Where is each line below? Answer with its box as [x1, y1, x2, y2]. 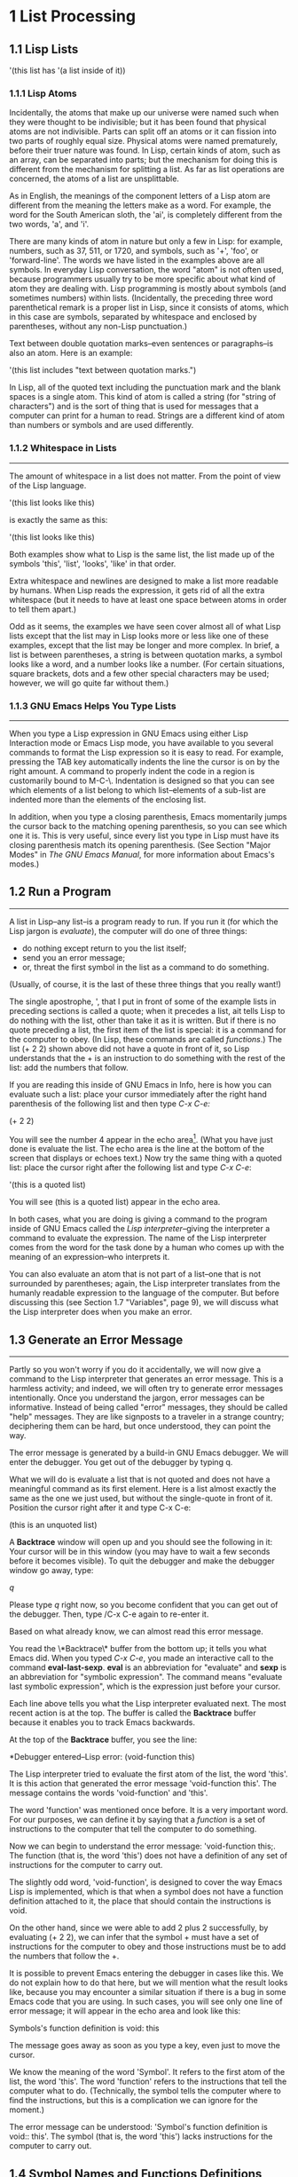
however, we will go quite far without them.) [9, 677, 169, 688]
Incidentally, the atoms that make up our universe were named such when [9, 107, 279, 118]
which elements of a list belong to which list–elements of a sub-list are [9, 784, 266, 796]
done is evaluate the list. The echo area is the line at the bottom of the [9, 1144, 264, 1154]
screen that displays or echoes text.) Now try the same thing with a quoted [9, 1152, 282, 1164]
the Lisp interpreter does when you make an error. [9, 1307, 192, 1318]
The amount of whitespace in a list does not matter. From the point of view [9, 471, 281, 481]
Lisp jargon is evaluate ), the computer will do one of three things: [9, 925, 247, 936]
